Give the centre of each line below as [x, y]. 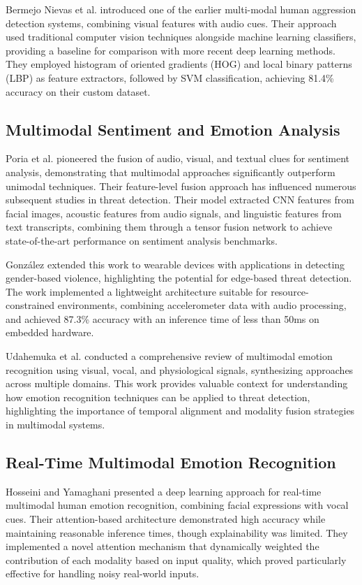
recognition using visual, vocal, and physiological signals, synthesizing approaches [180, 369]
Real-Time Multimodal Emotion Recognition [171, 462]
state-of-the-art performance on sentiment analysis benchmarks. [142, 240]
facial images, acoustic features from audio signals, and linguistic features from [174, 213]
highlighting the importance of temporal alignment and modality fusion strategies [180, 411]
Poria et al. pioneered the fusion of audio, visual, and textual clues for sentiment [178, 158]
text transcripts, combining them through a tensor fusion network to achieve [169, 227]
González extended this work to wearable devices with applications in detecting [175, 264]
